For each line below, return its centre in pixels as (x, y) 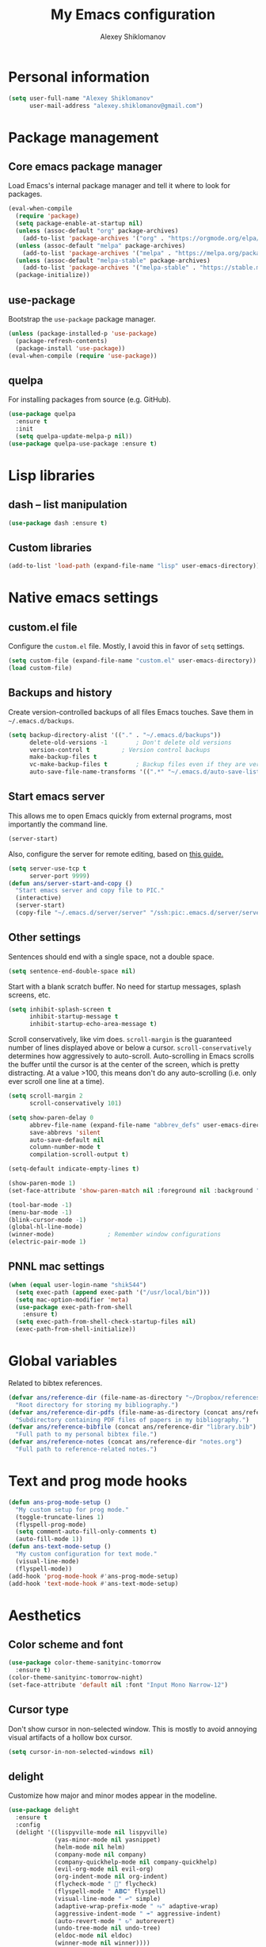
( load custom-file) (40, 669)
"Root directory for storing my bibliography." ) (97, 1405)
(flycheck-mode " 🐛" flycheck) (106, 1884)
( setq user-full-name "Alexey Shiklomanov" (81, 98)
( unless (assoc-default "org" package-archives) (97, 231)
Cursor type (38, 1710)
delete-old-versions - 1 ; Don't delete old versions (130, 742)
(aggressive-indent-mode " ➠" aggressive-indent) (138, 1914)
